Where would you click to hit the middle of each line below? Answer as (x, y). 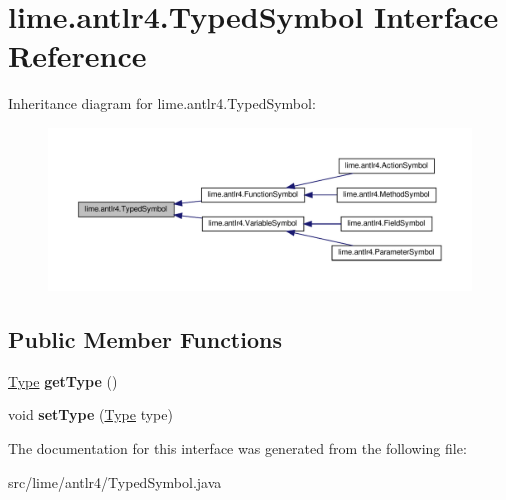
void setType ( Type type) (90, 414)
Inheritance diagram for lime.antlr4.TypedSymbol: (162, 103)
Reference (77, 55)
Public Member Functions (145, 339)
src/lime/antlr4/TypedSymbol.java (115, 481)
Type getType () (63, 380)
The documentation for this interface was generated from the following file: (237, 448)
